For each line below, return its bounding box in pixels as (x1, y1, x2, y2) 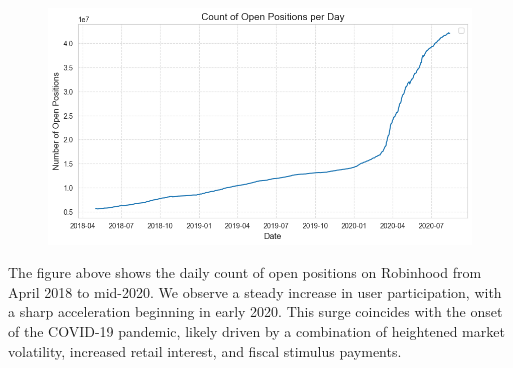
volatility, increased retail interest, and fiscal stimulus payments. (8, 340, 402, 361)
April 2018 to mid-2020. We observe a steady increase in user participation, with (8, 281, 502, 302)
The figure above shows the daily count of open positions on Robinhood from (8, 262, 482, 283)
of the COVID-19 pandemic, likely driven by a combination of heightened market (8, 320, 505, 341)
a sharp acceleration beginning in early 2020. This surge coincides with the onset (8, 301, 503, 322)
